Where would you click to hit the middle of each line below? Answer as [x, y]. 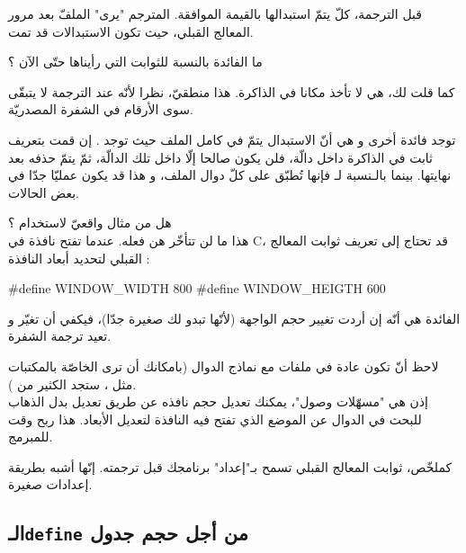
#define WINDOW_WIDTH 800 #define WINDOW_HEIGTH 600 [197, 288]
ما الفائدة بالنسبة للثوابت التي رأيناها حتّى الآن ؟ [135, 62]
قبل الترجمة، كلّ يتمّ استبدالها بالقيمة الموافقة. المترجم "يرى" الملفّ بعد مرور [215, 13]
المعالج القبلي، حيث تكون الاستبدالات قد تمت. [131, 31]
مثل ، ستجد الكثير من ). [72, 384]
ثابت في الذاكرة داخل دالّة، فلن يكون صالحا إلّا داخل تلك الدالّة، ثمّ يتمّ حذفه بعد [220, 157]
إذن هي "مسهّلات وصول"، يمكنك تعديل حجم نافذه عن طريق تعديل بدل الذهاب [218, 401]
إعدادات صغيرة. [50, 484]
